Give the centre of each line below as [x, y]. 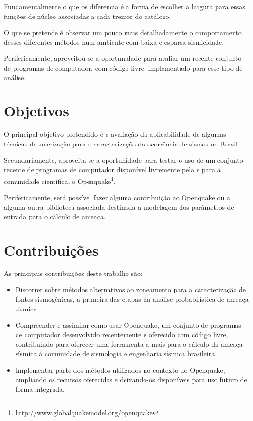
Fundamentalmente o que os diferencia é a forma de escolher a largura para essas [125, 6]
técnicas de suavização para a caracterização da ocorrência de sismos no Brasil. [122, 143]
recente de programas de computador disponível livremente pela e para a [112, 170]
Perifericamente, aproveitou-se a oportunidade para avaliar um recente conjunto [123, 58]
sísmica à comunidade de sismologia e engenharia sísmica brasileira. [116, 353]
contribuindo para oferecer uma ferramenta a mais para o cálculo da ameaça [129, 344]
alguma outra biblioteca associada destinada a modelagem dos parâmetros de [119, 207]
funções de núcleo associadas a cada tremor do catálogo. [88, 16]
